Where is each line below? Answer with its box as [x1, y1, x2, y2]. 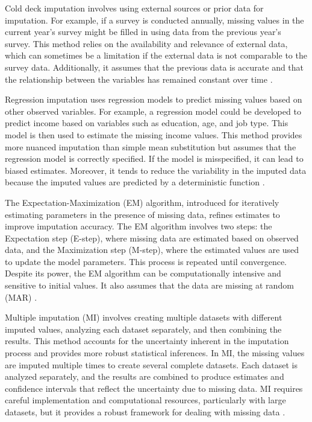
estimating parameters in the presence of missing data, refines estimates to [5, 208, 280, 220]
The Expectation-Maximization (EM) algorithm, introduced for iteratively [5, 196, 279, 208]
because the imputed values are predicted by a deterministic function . [5, 176, 265, 188]
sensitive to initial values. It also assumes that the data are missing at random [5, 279, 294, 292]
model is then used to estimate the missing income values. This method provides [5, 128, 302, 141]
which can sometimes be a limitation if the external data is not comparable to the [5, 49, 307, 62]
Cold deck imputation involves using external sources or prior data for [5, 2, 264, 14]
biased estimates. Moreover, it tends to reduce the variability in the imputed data [5, 164, 307, 176]
